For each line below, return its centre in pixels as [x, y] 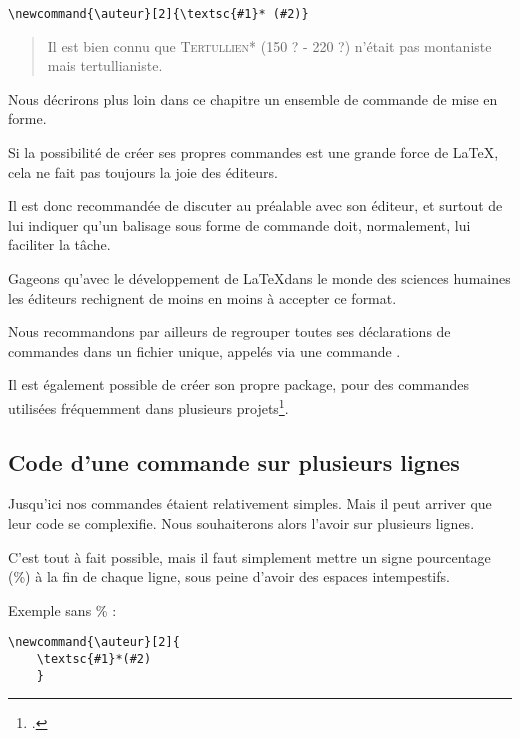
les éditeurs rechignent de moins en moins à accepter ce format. [202, 297]
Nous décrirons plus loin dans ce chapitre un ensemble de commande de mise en [253, 98]
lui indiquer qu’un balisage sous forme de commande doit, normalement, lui [239, 224]
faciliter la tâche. [59, 244]
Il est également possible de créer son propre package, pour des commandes [239, 384]
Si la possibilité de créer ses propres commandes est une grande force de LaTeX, [253, 152]
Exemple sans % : [62, 609]
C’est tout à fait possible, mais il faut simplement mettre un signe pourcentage [249, 556]
